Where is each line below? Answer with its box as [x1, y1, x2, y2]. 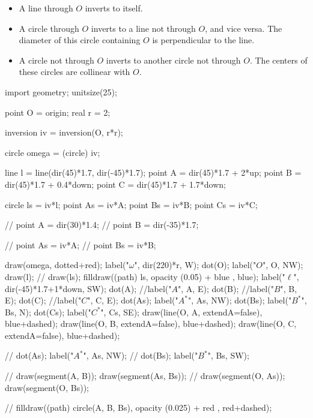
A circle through [19, 22, 79, 34]
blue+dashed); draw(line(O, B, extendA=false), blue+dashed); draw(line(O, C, [5, 317, 297, 330]
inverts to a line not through [91, 22, 196, 34]
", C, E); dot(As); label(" [87, 294, 178, 306]
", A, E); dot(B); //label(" [178, 282, 274, 294]
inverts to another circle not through [106, 53, 241, 66]
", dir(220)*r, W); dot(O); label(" [134, 258, 257, 271]
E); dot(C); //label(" [5, 294, 82, 306]
